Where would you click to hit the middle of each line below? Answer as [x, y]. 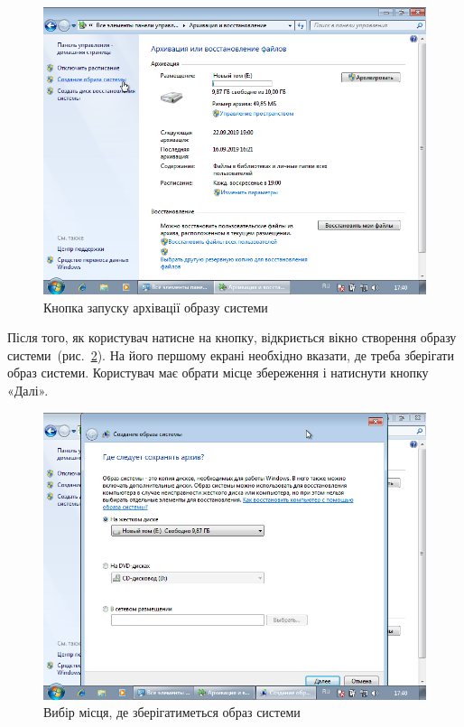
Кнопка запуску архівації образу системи [156, 307]
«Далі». [28, 390]
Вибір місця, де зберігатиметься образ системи [172, 712]
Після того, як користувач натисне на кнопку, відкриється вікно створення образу [232, 337]
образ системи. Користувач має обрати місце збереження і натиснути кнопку [218, 373]
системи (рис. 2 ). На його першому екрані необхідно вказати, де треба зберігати [231, 354]
